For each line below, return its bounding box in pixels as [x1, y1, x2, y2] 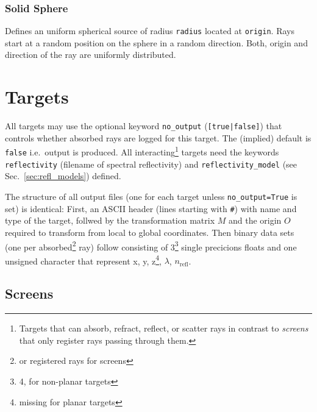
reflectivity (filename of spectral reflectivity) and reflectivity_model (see [5, 157, 297, 170]
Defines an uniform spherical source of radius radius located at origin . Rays [5, 24, 294, 37]
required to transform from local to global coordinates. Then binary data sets [5, 226, 294, 238]
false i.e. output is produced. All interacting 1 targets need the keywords [5, 144, 279, 158]
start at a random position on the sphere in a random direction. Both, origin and [5, 36, 308, 49]
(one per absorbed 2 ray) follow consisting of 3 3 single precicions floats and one [5, 238, 297, 253]
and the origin [228, 214, 282, 227]
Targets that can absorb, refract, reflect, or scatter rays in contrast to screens [19, 322, 308, 335]
